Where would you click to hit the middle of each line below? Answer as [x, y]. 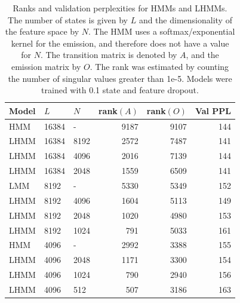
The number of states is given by [68, 19]
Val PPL [213, 110]
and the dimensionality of [185, 19]
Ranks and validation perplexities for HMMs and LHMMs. [120, 8]
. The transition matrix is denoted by [109, 55]
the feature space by [42, 31]
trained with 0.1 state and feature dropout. [120, 90]
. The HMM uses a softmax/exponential [162, 31]
